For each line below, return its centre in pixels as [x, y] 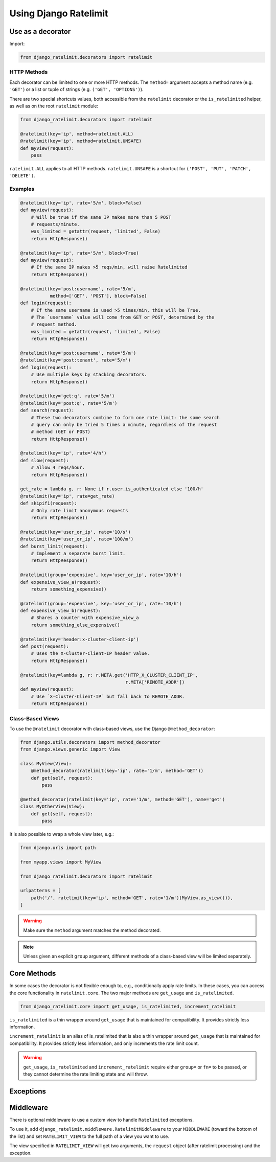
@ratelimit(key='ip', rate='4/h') [63, 453]
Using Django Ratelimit [59, 13]
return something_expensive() [69, 589]
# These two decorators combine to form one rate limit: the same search [125, 417]
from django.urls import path [58, 848]
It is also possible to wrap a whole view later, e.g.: [62, 834]
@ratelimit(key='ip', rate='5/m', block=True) [79, 253]
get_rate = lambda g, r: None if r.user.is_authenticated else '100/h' [112, 489]
